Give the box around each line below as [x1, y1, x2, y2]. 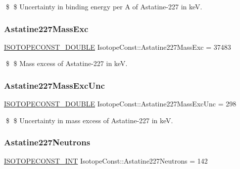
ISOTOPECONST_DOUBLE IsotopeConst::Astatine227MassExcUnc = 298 [4, 99, 237, 109]
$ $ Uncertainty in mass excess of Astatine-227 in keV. [5, 115, 173, 125]
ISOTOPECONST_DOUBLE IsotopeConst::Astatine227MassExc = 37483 [4, 41, 231, 52]
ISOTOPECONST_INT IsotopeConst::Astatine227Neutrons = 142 [4, 155, 208, 166]
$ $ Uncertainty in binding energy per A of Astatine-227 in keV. [5, 1, 202, 11]
